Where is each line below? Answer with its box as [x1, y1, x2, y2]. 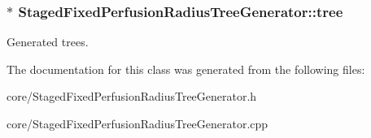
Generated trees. [7, 33, 89, 50]
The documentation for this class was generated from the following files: [7, 60, 365, 77]
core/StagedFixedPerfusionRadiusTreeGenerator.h [7, 88, 257, 105]
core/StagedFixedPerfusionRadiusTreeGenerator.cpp [7, 115, 268, 132]
